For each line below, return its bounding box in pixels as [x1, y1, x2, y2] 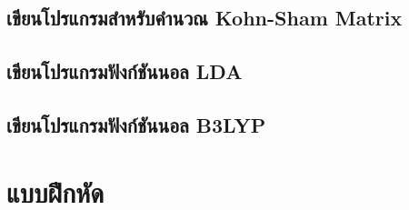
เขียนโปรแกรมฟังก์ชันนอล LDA [6, 57, 243, 85]
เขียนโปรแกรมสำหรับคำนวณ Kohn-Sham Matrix [6, 4, 403, 32]
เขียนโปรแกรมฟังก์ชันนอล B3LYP [6, 110, 266, 138]
